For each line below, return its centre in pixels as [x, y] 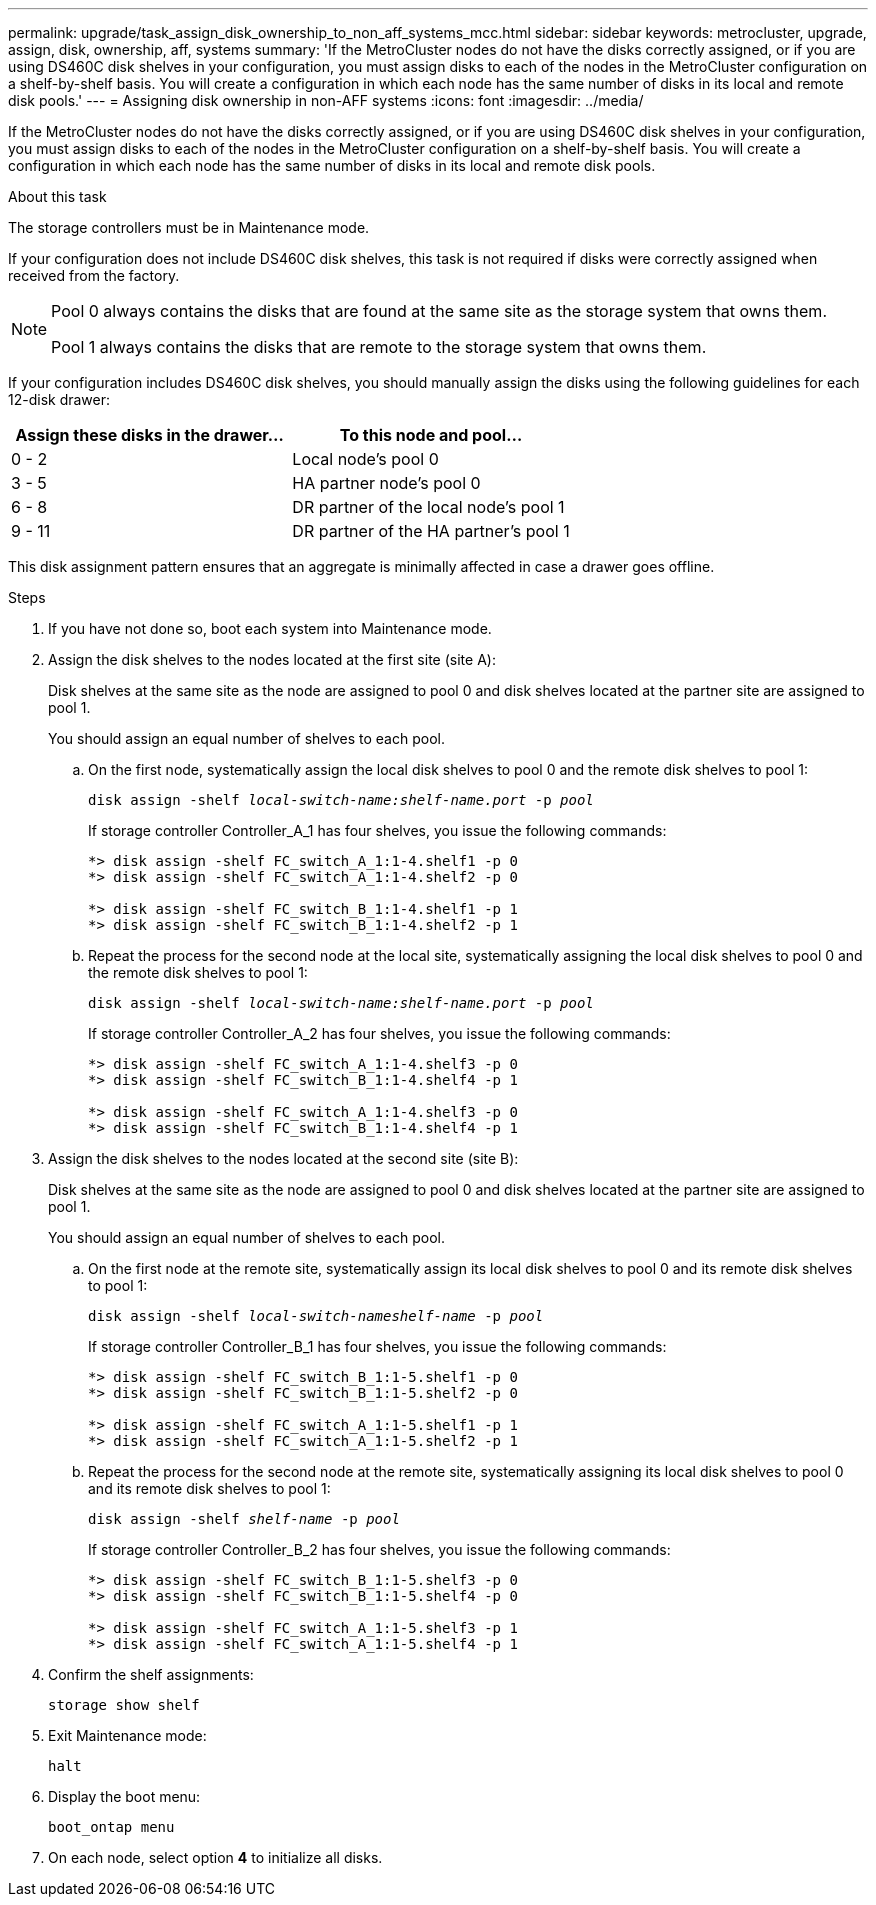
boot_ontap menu [111, 1827]
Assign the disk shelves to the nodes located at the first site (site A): [272, 659]
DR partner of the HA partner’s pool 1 [431, 531]
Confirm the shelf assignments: [151, 1674]
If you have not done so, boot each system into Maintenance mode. [270, 628]
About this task [57, 196]
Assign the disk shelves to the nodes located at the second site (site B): [283, 1158]
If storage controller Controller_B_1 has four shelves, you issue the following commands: [377, 1346]
